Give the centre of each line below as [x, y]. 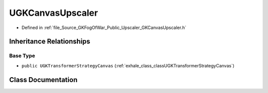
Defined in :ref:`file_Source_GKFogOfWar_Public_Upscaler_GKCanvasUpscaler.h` [104, 28]
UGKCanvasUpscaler [54, 13]
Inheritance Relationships [50, 42]
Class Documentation [43, 79]
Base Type [22, 56]
